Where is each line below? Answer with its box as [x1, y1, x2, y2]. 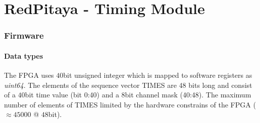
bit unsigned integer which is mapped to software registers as [63, 70, 252, 80]
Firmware [4, 29, 44, 42]
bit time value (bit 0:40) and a [25, 89, 119, 100]
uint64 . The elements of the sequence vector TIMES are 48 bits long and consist [4, 79, 252, 90]
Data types [4, 50, 43, 61]
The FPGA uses [4, 70, 54, 80]
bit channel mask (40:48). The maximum [125, 89, 251, 100]
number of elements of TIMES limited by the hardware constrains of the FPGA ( [4, 99, 256, 109]
